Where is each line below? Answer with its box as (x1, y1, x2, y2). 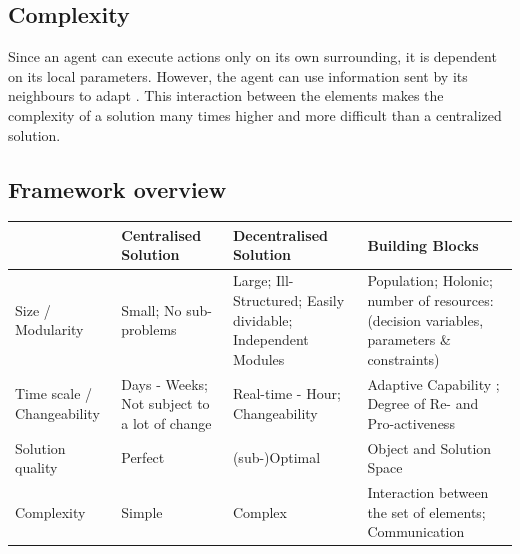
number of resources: (367, 289, 494, 310)
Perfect (121, 447, 165, 468)
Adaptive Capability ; (367, 373, 500, 394)
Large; (232, 270, 272, 291)
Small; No (121, 299, 182, 320)
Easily (306, 289, 345, 310)
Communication (367, 521, 465, 542)
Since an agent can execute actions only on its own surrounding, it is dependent (8, 46, 497, 67)
